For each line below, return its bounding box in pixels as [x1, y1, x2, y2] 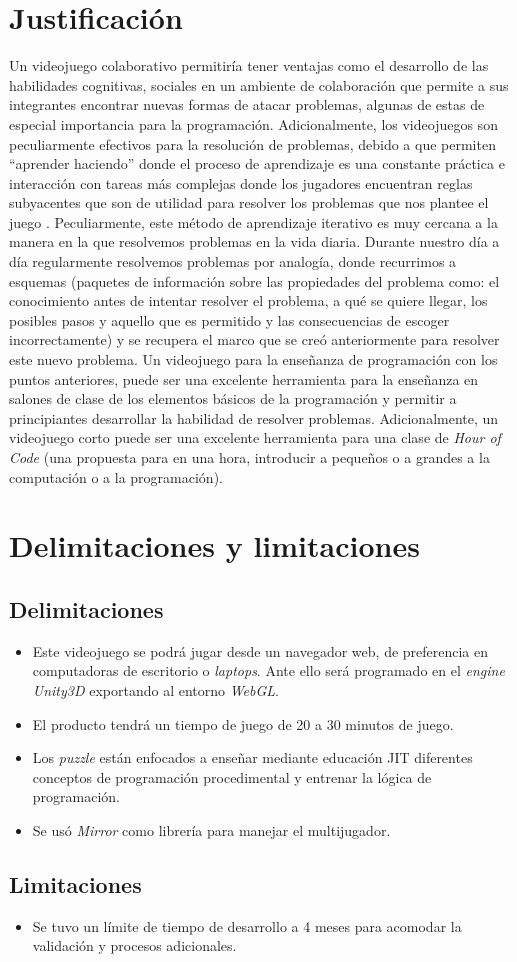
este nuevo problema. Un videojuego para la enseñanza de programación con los [9, 349, 498, 370]
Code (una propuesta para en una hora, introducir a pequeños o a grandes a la [9, 447, 490, 467]
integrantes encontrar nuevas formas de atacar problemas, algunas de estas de [9, 94, 485, 115]
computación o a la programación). [9, 466, 223, 487]
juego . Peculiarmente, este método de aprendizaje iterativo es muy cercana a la [9, 211, 498, 232]
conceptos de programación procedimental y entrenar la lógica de [32, 766, 432, 787]
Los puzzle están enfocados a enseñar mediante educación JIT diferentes [32, 747, 473, 768]
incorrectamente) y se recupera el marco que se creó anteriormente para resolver [9, 329, 500, 350]
